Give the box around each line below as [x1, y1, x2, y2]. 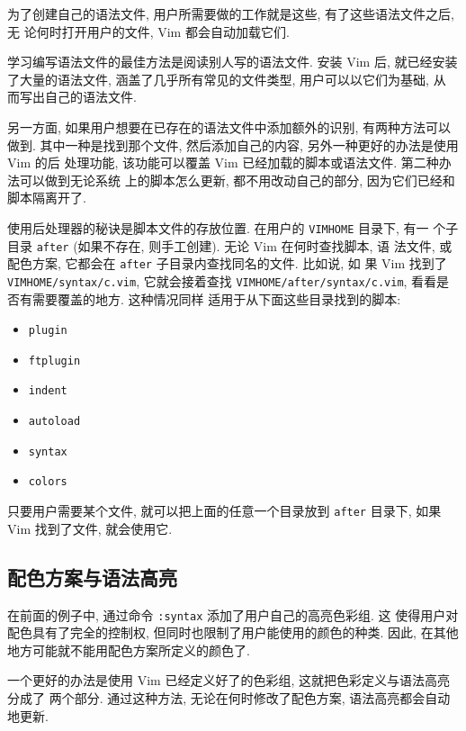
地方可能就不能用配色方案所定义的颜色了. [7, 640, 250, 659]
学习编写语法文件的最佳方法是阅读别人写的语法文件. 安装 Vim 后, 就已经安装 [7, 52, 458, 71]
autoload [28, 415, 81, 429]
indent [28, 384, 67, 398]
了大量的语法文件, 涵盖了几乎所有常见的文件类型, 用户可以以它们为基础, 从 [7, 69, 446, 88]
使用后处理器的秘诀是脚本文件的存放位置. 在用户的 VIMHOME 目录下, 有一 [7, 218, 429, 237]
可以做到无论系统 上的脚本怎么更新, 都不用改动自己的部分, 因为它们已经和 [19, 170, 455, 189]
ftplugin [28, 354, 81, 367]
